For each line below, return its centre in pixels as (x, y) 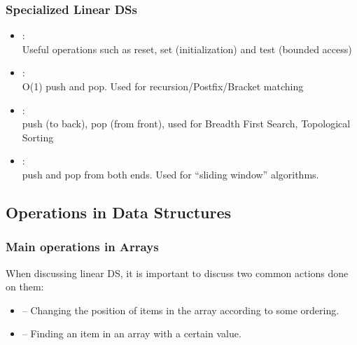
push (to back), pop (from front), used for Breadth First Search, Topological (186, 124)
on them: (25, 287)
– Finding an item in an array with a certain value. (132, 333)
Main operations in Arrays (82, 247)
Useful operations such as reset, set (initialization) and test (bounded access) (187, 49)
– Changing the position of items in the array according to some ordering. (181, 310)
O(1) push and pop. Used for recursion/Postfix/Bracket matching (163, 86)
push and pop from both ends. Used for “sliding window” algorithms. (170, 174)
